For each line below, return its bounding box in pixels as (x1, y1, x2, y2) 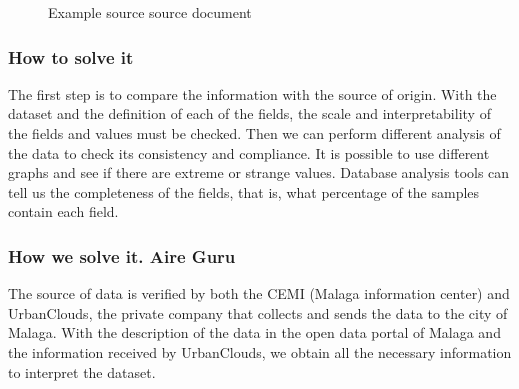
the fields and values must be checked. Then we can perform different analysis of (8, 123, 501, 143)
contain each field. (8, 201, 119, 222)
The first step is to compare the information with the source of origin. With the (8, 83, 497, 104)
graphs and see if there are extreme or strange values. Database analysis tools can (8, 162, 510, 183)
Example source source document (48, 2, 252, 22)
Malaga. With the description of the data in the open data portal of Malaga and (8, 322, 501, 343)
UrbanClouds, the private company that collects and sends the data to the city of (8, 302, 508, 323)
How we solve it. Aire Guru (8, 243, 236, 268)
